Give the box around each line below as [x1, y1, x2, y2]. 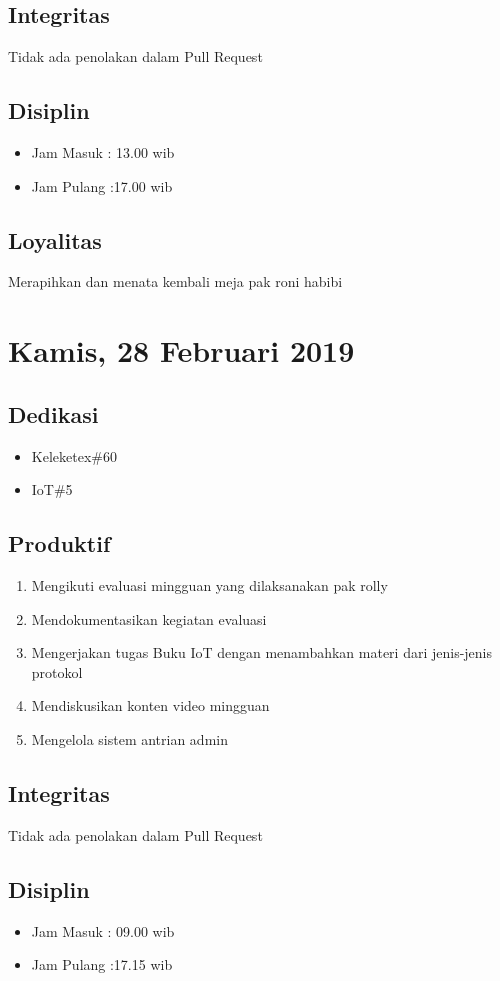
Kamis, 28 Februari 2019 [8, 330, 355, 371]
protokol [31, 661, 83, 682]
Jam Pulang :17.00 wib [31, 175, 173, 196]
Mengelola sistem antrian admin [31, 728, 228, 749]
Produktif [8, 528, 111, 559]
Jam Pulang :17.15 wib [31, 954, 173, 975]
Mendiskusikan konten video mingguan [31, 695, 270, 716]
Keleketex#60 [31, 445, 117, 466]
